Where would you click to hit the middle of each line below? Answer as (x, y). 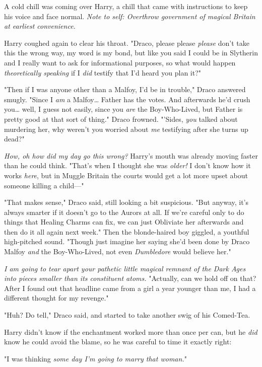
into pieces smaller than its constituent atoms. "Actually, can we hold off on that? (130, 278)
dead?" (14, 139)
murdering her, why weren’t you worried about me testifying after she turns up (126, 129)
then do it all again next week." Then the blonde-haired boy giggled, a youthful (127, 231)
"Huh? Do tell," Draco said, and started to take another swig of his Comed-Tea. (127, 315)
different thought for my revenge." (56, 298)
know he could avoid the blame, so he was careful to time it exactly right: (118, 342)
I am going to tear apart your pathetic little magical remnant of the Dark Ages (125, 268)
